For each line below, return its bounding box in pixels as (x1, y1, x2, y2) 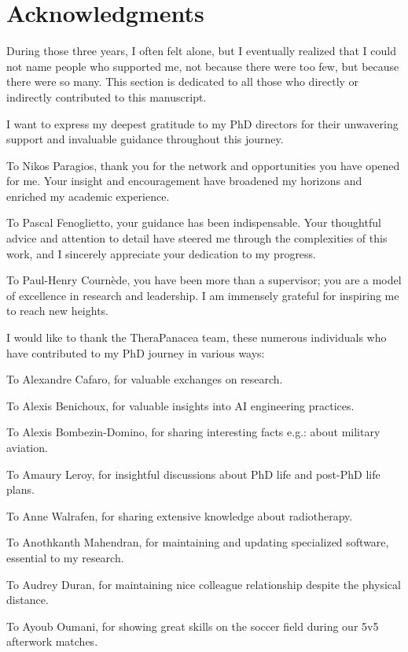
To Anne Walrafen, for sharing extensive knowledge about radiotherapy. (6, 507, 353, 524)
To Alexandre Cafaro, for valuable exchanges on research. (6, 371, 283, 387)
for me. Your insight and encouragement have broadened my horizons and (6, 172, 362, 189)
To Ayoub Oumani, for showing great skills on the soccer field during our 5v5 (6, 617, 379, 634)
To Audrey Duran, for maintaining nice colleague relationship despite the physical (6, 576, 401, 592)
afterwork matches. (6, 633, 98, 650)
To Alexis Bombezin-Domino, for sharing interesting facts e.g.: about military (6, 424, 380, 440)
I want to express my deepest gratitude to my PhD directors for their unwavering (6, 115, 399, 132)
